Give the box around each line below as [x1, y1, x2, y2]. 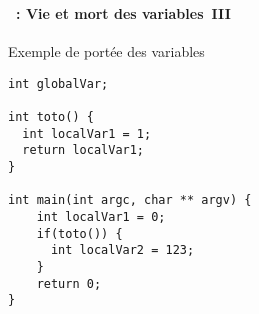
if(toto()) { [36, 226, 123, 241]
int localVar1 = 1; [22, 126, 152, 141]
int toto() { [8, 110, 94, 125]
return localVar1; [22, 143, 145, 158]
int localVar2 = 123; [50, 243, 195, 258]
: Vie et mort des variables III [16, 2, 231, 23]
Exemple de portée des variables [8, 41, 205, 62]
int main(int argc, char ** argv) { [8, 193, 252, 208]
